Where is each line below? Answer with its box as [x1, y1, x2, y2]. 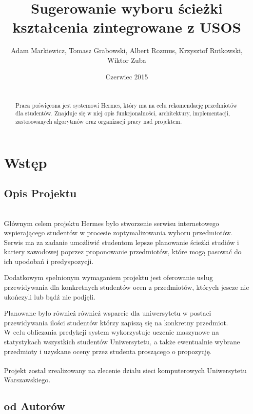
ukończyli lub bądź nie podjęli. [4, 291, 96, 301]
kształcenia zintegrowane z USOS [12, 17, 241, 37]
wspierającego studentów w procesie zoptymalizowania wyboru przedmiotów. [4, 227, 233, 238]
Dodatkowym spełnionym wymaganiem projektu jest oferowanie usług [4, 272, 213, 282]
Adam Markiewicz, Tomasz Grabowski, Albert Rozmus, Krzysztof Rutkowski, [11, 45, 243, 56]
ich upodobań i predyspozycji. [4, 256, 94, 266]
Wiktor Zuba [107, 55, 146, 65]
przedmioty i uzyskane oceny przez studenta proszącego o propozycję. [4, 346, 212, 356]
